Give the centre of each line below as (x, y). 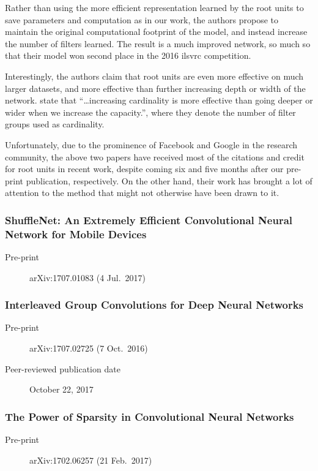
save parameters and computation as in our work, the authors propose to (142, 19)
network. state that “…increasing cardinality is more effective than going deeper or (159, 100)
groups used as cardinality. (55, 124)
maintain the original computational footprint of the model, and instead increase (156, 32)
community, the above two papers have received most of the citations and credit (155, 156)
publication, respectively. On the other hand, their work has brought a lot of (169, 180)
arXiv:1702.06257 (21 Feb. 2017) (91, 460)
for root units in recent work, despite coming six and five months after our (144, 169)
